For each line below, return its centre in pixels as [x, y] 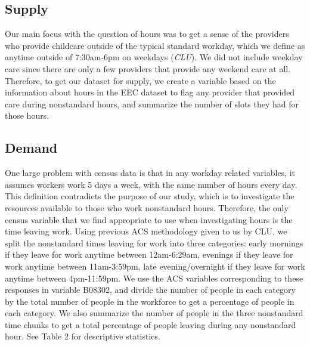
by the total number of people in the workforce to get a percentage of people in [150, 301]
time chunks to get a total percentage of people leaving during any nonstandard [151, 324]
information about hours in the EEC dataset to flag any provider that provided [150, 92]
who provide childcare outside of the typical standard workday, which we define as [155, 45]
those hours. [27, 115]
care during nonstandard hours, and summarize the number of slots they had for [152, 104]
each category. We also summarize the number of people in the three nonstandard [154, 313]
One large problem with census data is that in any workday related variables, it [150, 173]
